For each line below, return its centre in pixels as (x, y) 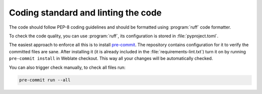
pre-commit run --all (45, 80)
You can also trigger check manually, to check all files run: (67, 67)
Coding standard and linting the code (85, 13)
